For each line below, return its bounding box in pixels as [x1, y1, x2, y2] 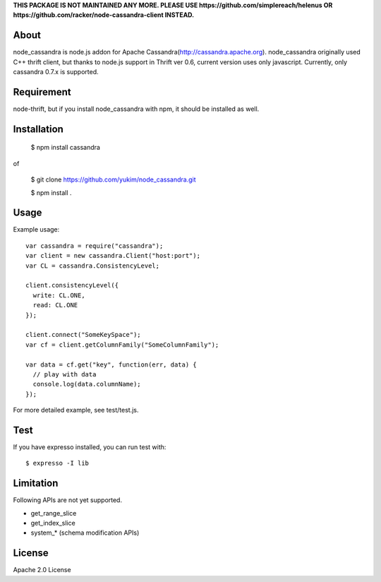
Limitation [13, 477, 59, 489]
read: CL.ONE [32, 301, 78, 309]
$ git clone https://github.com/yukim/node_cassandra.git [30, 175, 197, 184]
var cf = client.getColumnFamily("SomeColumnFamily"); [25, 340, 219, 349]
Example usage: [13, 225, 60, 234]
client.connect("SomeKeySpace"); [25, 331, 141, 339]
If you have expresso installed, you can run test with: [13, 443, 167, 451]
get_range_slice [30, 509, 77, 517]
